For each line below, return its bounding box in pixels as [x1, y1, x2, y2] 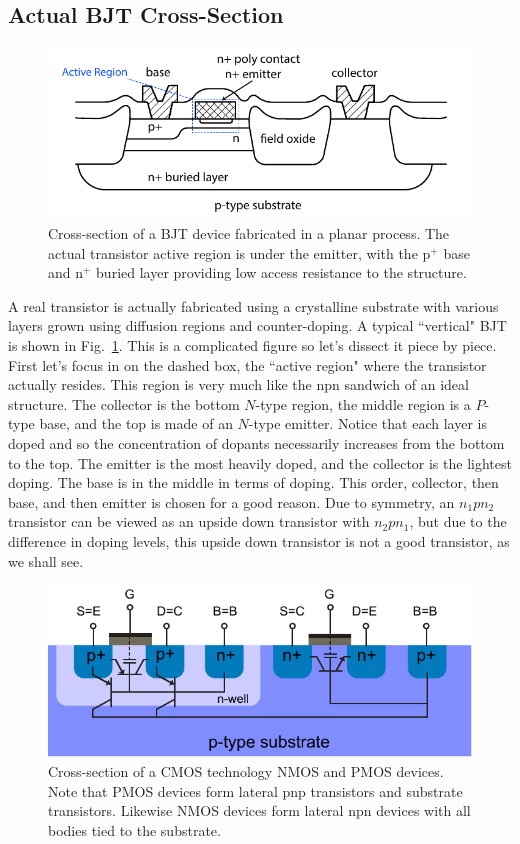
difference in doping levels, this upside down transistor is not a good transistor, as [8, 530, 510, 551]
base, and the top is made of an [39, 413, 233, 434]
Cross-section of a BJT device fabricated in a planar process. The [48, 223, 450, 244]
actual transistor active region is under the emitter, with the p [48, 242, 431, 263]
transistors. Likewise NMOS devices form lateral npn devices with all [48, 800, 471, 821]
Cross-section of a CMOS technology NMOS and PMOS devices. [48, 761, 444, 782]
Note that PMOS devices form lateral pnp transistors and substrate [48, 780, 463, 801]
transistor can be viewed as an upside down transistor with [8, 511, 370, 532]
